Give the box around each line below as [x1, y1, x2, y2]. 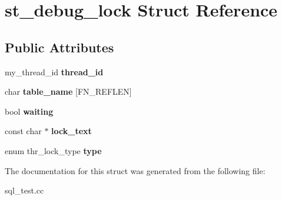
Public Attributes [5, 38, 114, 56]
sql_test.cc [5, 184, 44, 196]
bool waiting [5, 105, 54, 117]
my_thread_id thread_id [5, 65, 104, 78]
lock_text [51, 125, 92, 137]
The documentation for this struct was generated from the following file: [5, 164, 266, 176]
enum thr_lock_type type [5, 144, 102, 156]
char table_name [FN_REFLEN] [5, 85, 132, 98]
